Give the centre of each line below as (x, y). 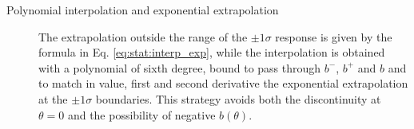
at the (53, 98)
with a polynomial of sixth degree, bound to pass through (180, 67)
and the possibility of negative (141, 114)
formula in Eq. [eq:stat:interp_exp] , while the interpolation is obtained (212, 52)
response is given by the (334, 36)
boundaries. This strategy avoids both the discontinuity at (238, 98)
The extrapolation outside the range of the (143, 36)
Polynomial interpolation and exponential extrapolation (143, 10)
